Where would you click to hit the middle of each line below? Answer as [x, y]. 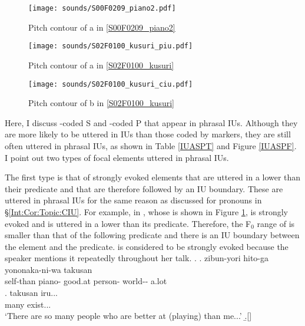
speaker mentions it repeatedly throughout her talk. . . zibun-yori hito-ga [137, 258]
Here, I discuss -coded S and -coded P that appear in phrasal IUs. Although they [151, 122]
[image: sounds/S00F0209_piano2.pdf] [102, 8]
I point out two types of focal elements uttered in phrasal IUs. [117, 157]
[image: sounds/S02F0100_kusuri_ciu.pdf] [111, 84]
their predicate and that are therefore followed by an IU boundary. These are [144, 188]
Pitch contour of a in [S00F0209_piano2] [102, 27]
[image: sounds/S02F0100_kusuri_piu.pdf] [111, 46]
